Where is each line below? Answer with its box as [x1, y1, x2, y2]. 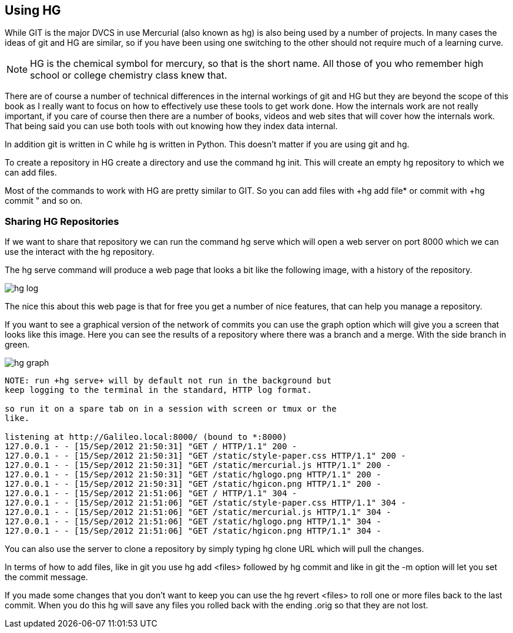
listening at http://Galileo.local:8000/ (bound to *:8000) [5, 432, 287, 442]
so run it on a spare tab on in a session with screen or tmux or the [5, 404, 337, 414]
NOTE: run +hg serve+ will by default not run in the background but [5, 376, 332, 386]
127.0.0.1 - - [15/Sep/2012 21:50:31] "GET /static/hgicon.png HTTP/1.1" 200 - [5, 479, 381, 489]
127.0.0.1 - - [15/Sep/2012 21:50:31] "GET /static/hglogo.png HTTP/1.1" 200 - [5, 470, 381, 480]
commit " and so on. [5, 196, 83, 206]
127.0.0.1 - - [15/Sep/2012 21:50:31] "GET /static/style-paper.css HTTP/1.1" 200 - [5, 451, 406, 461]
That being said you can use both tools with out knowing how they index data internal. [5, 121, 338, 132]
